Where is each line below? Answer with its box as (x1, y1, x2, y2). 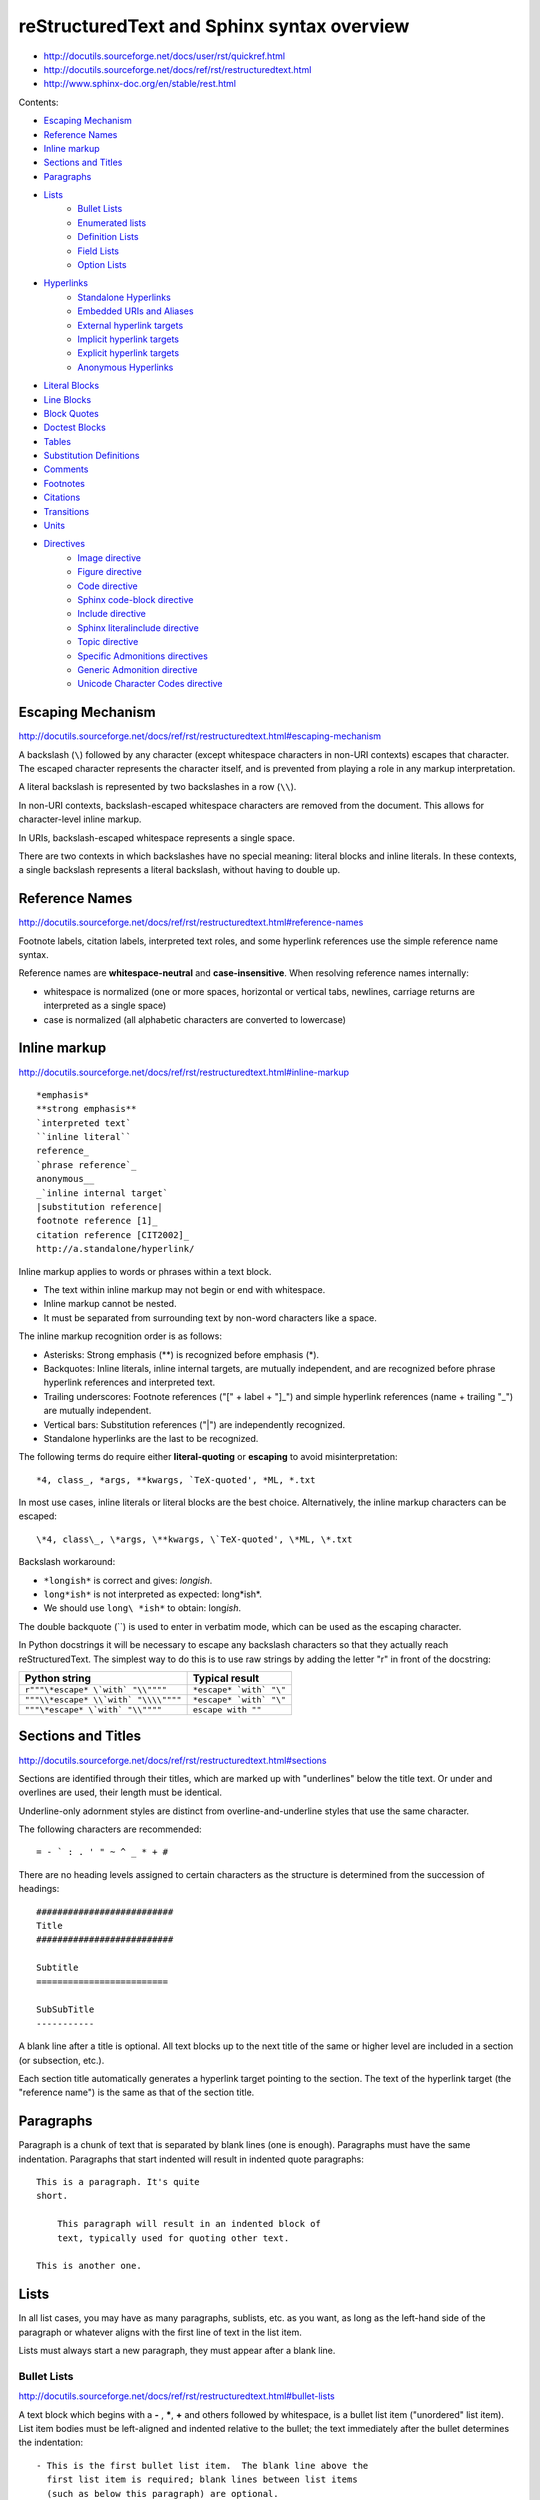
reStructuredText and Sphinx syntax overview (18, 15, 410, 37)
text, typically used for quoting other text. (56, 2232, 290, 2244)
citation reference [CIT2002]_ (36, 1229, 190, 1240)
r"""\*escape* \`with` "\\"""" (24, 1684, 167, 1695)
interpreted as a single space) (43, 1000, 167, 1012)
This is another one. (36, 2260, 142, 2272)
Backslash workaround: (18, 1556, 116, 1568)
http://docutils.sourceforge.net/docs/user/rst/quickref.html (43, 50, 285, 62)
